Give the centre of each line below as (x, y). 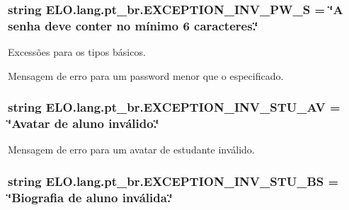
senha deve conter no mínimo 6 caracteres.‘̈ (133, 25)
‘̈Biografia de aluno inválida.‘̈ (90, 197)
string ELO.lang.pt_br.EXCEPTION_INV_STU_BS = (173, 181)
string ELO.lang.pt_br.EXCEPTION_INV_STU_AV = (174, 107)
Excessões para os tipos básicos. (77, 52)
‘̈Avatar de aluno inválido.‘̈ (84, 123)
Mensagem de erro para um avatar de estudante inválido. (131, 150)
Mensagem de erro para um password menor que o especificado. (146, 75)
